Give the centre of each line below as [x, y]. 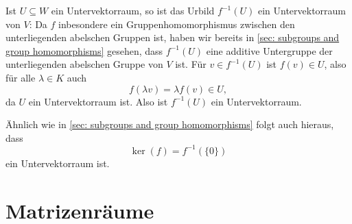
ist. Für [191, 64]
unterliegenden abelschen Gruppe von [84, 64]
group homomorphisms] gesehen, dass [84, 50]
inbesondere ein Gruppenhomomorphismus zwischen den [177, 24]
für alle [21, 77]
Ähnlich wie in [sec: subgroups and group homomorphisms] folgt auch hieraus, [170, 124]
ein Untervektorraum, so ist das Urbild [133, 10]
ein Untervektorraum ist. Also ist [98, 101]
